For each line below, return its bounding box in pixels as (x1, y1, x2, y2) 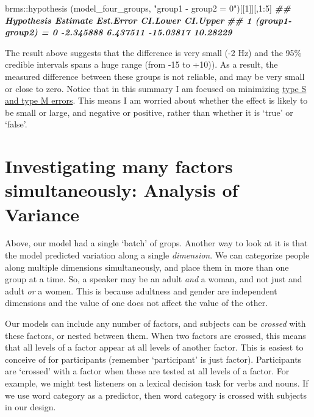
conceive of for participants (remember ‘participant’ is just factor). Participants (5, 352, 302, 365)
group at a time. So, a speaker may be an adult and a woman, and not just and (5, 273, 302, 285)
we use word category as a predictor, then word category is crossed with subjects (5, 388, 307, 401)
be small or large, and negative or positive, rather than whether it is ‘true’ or (5, 105, 293, 118)
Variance (5, 201, 80, 226)
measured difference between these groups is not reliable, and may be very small (5, 69, 305, 82)
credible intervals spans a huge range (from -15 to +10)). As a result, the (5, 58, 278, 71)
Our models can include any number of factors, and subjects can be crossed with (5, 317, 306, 329)
